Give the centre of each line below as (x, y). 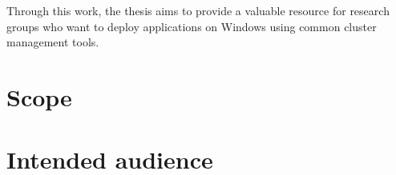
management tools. (53, 42)
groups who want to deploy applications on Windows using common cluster (192, 26)
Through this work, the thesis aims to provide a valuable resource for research (198, 10)
